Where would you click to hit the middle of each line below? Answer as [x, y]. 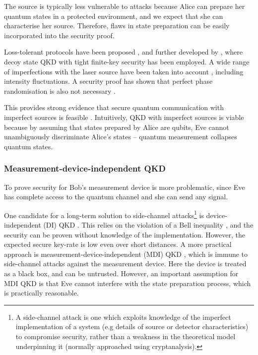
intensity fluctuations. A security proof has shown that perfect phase [108, 81]
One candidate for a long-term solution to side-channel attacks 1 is [104, 214]
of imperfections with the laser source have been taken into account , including [124, 71]
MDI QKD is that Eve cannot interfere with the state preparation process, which [128, 283]
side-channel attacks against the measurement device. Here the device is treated [125, 264]
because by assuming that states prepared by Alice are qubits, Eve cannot [117, 127]
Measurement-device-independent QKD [85, 168]
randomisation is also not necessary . [60, 90]
